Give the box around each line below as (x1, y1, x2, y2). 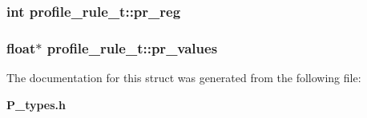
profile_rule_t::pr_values (46, 37, 218, 57)
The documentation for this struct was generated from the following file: (6, 69, 361, 86)
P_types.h (6, 96, 67, 112)
